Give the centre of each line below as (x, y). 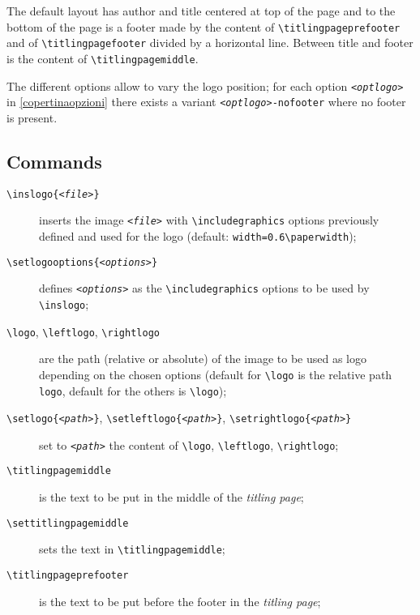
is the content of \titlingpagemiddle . (103, 58)
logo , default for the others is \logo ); (133, 390)
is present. (32, 117)
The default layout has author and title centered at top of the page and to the (201, 11)
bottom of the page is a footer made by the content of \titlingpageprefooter (204, 26)
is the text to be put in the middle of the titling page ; (171, 497)
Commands (54, 161)
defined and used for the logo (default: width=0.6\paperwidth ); (198, 235)
